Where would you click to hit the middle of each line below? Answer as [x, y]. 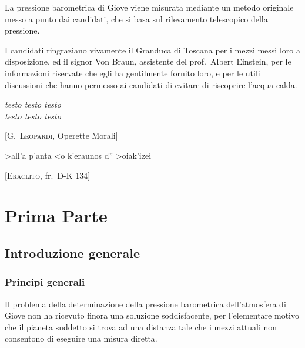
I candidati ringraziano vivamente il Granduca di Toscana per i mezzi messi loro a [152, 50]
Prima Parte [56, 215]
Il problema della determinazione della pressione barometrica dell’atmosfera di [145, 304]
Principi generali [45, 282]
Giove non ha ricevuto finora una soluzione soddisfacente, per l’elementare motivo [152, 315]
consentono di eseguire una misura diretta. [81, 338]
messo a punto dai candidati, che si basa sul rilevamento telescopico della [136, 19]
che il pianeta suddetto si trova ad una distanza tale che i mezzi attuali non [141, 327]
